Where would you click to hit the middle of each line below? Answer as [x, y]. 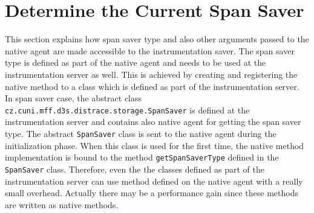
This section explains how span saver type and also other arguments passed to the [157, 39]
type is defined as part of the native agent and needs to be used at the [136, 62]
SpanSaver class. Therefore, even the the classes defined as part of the [135, 169]
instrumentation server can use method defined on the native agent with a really [154, 181]
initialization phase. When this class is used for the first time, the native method [155, 145]
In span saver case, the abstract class [74, 98]
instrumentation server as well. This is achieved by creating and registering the [151, 74]
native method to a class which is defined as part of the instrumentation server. [152, 86]
